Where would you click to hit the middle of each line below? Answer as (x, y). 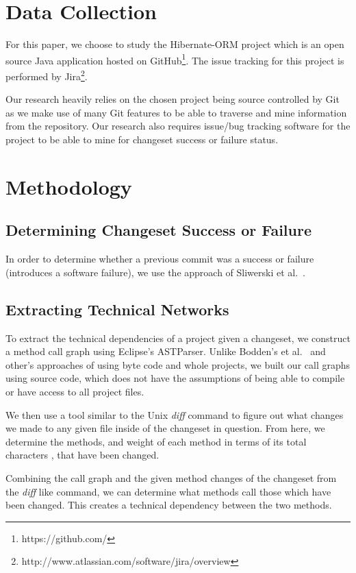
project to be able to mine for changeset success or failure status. (142, 139)
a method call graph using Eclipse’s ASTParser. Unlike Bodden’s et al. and (166, 351)
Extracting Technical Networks (117, 309)
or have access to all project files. (75, 391)
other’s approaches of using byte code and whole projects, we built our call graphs (178, 364)
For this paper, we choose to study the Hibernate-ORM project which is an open (175, 44)
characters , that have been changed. (82, 455)
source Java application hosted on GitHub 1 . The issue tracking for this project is (175, 59)
